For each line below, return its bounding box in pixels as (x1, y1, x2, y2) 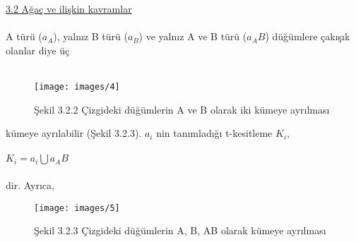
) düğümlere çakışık (265, 29, 350, 44)
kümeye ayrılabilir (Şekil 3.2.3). (6, 126, 142, 140)
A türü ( (6, 29, 42, 44)
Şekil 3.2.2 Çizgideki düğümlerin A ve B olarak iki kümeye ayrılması (34, 102, 330, 116)
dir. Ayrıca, (6, 178, 54, 192)
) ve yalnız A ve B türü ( (138, 29, 247, 44)
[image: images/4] (34, 81, 120, 92)
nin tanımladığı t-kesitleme (156, 126, 273, 140)
